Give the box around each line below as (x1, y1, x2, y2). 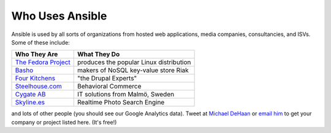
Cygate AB (15, 90, 46, 99)
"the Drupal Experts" (77, 74, 137, 82)
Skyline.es (15, 98, 45, 107)
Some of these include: (11, 38, 70, 46)
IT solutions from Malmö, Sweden (77, 90, 175, 99)
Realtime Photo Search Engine (77, 98, 165, 107)
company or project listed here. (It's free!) (11, 118, 117, 126)
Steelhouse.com (15, 82, 63, 91)
